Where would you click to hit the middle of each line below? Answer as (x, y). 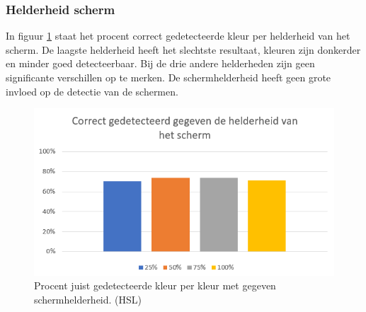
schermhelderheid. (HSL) (88, 299)
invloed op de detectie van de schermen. (92, 91)
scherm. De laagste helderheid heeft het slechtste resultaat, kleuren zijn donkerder (183, 49)
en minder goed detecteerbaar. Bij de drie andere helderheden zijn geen (160, 63)
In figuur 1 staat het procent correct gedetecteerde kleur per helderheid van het (178, 36)
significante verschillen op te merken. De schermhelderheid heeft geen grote (168, 77)
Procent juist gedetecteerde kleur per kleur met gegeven (155, 285)
